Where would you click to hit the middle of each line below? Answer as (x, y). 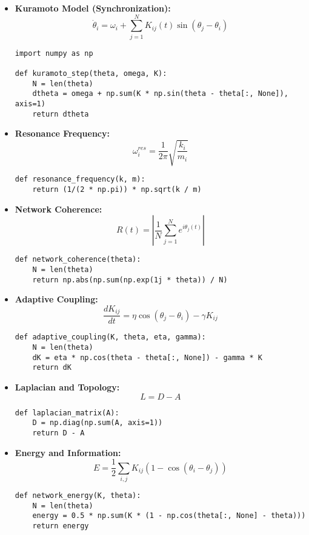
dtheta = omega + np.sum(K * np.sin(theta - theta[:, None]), (160, 94)
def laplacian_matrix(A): (67, 413)
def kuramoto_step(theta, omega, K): (91, 74)
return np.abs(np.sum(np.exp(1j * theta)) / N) (130, 280)
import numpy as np (54, 53)
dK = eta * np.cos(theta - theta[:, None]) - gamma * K (147, 357)
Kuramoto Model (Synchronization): (93, 8)
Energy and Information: (68, 452)
